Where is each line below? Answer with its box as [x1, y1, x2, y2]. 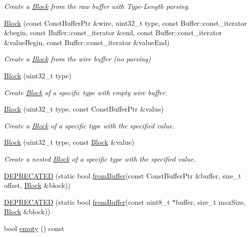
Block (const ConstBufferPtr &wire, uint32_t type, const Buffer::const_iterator [4, 17, 247, 28]
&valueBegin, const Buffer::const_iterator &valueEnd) [4, 37, 170, 47]
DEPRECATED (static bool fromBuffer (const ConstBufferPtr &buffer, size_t [4, 170, 242, 180]
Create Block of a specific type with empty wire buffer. [4, 87, 168, 97]
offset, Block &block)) [4, 180, 71, 190]
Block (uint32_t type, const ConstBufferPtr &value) [4, 104, 164, 114]
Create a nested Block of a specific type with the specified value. [4, 153, 196, 164]
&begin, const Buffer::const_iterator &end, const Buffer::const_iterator [4, 27, 222, 38]
